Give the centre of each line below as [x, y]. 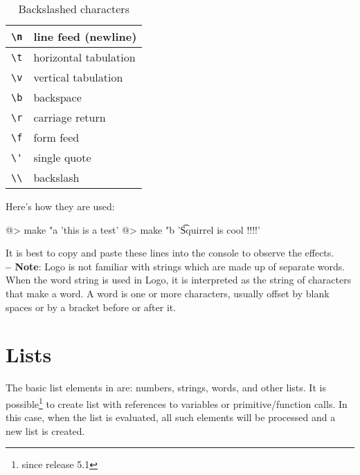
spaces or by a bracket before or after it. [91, 307]
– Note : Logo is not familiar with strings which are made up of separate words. [175, 266]
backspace [57, 97]
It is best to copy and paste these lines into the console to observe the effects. [170, 253]
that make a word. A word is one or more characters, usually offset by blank [168, 293]
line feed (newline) [85, 36]
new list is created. [45, 430]
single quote [62, 157]
